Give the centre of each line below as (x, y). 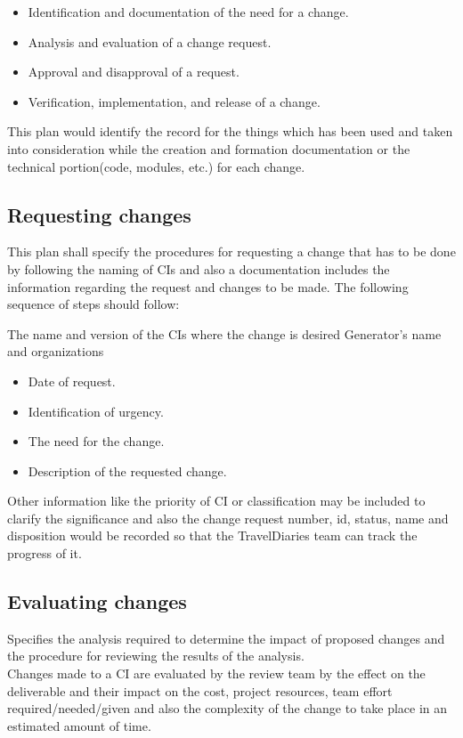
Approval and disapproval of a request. (134, 72)
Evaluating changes (97, 601)
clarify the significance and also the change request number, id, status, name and (228, 518)
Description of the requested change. (127, 470)
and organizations (56, 351)
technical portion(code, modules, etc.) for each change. (156, 166)
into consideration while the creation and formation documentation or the (209, 148)
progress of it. (45, 553)
